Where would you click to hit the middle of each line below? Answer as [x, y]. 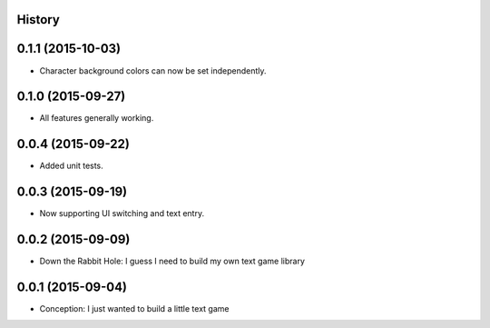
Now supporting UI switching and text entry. [122, 214]
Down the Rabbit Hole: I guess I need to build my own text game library [172, 261]
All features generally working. [97, 118]
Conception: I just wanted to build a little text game [134, 309]
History [39, 20]
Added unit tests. [71, 166]
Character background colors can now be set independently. [153, 70]
